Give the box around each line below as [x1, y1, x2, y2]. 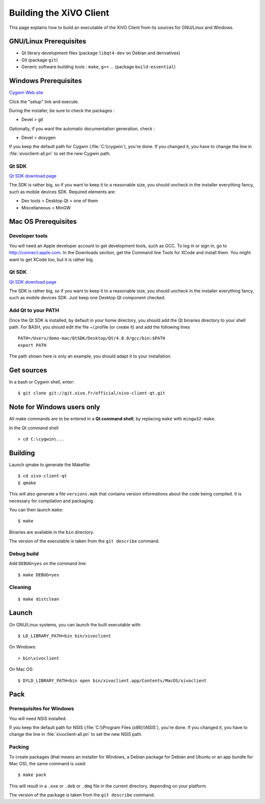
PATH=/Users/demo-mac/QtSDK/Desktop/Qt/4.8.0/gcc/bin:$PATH [18, 336, 165, 341]
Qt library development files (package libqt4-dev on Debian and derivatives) [21, 50, 181, 56]
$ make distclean [18, 596, 59, 602]
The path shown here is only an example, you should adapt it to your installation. [9, 353, 172, 359]
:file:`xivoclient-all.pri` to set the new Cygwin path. [9, 150, 111, 156]
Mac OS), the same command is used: [9, 760, 86, 766]
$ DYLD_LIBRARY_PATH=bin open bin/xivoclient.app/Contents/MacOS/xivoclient [18, 677, 207, 683]
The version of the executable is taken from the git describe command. [9, 538, 159, 544]
